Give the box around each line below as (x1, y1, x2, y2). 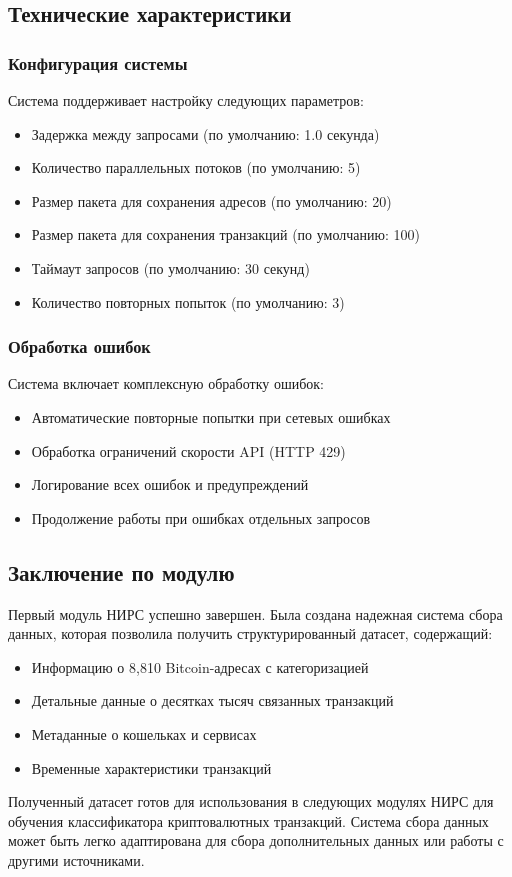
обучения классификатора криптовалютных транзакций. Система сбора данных (8, 810, 489, 831)
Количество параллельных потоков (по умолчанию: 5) (31, 157, 361, 178)
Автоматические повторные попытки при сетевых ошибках (31, 406, 391, 427)
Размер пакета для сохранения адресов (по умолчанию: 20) (31, 190, 392, 211)
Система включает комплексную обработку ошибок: (8, 373, 324, 394)
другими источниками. (8, 849, 145, 870)
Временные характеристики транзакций (31, 757, 272, 778)
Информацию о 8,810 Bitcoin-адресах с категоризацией (31, 656, 369, 677)
